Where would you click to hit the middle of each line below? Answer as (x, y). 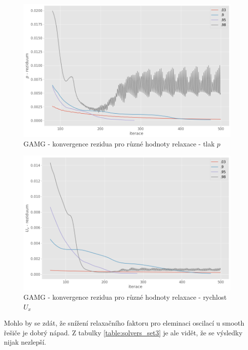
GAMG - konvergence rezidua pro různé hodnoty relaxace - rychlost (125, 297)
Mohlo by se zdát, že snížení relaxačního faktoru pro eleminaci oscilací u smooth (124, 323)
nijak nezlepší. (25, 342)
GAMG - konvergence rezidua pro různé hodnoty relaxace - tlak (119, 144)
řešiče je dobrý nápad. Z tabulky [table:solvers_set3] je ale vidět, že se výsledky (123, 332)
